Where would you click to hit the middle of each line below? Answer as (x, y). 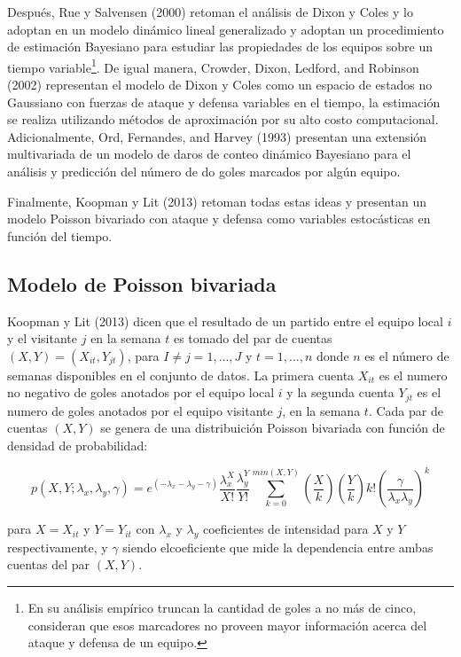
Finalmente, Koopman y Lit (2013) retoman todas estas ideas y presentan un (217, 201)
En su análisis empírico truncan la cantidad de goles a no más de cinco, (222, 608)
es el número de (407, 355)
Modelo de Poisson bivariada (142, 283)
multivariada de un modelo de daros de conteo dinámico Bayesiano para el (209, 154)
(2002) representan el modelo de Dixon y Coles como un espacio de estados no (220, 85)
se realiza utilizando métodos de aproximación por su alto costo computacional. (223, 119)
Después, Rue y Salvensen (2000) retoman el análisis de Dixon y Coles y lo (210, 12)
